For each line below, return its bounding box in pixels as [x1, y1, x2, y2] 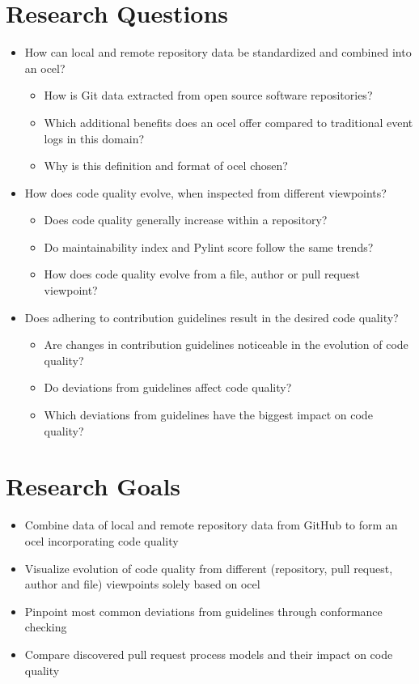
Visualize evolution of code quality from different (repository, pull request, [24, 559, 393, 576]
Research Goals [6, 469, 181, 503]
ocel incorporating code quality [24, 532, 179, 549]
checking [24, 618, 67, 635]
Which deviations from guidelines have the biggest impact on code [44, 406, 373, 423]
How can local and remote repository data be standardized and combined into [24, 44, 412, 61]
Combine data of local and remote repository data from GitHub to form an [24, 516, 398, 533]
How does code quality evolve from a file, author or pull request [44, 266, 360, 283]
